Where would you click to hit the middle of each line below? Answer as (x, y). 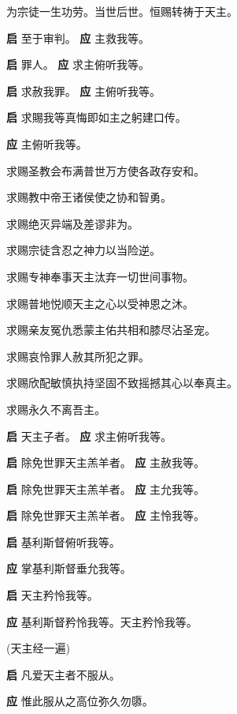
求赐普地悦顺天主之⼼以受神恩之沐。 (100, 303)
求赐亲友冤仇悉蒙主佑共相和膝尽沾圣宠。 (111, 330)
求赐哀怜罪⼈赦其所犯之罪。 (78, 356)
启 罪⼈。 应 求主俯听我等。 (78, 64)
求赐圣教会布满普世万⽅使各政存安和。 (106, 170)
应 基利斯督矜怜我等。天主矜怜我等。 (102, 621)
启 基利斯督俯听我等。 (63, 541)
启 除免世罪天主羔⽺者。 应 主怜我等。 (106, 515)
